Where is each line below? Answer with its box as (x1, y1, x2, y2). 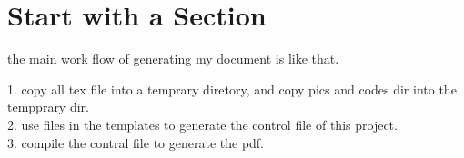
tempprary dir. (7, 97, 89, 116)
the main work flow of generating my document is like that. (7, 49, 339, 68)
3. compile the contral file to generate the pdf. (7, 133, 265, 152)
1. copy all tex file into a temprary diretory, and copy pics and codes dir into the (7, 79, 457, 98)
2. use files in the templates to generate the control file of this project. (7, 114, 398, 133)
